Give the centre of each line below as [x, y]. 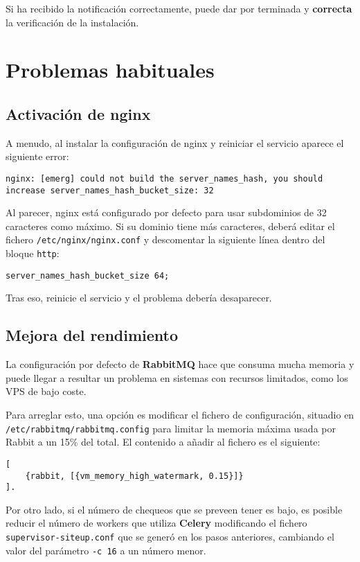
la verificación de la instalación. [72, 22]
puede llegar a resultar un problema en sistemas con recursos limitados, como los [177, 377]
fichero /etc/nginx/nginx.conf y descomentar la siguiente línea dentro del [165, 239]
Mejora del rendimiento [92, 335]
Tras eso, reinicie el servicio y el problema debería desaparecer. [139, 298]
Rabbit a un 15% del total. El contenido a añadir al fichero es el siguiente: [163, 442]
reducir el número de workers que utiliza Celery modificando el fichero [156, 523]
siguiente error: [37, 156]
